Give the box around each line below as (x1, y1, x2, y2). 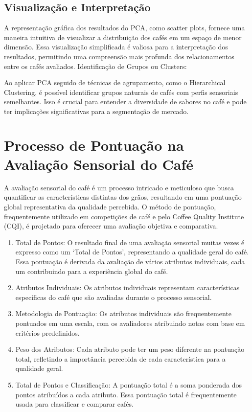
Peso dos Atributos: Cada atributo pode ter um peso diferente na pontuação (15, 344, 245, 354)
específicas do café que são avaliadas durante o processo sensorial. (15, 292, 212, 302)
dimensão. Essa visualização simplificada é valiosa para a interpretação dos (4, 42, 228, 52)
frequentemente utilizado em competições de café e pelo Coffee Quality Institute (4, 211, 244, 221)
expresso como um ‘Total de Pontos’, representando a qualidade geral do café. (15, 247, 249, 257)
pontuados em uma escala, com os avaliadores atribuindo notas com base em (15, 318, 245, 328)
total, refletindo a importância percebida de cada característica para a (15, 353, 226, 364)
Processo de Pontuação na (4, 135, 184, 155)
